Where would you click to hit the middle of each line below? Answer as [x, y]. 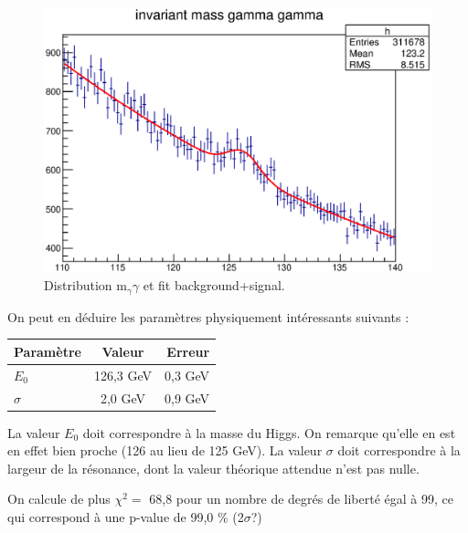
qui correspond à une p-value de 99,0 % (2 [126, 516]
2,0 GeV [123, 397]
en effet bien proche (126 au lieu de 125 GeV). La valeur [165, 450]
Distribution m [85, 285]
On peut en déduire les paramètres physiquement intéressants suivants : [208, 316]
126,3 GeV [123, 375]
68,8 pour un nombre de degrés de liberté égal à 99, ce [301, 499]
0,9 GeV [187, 397]
